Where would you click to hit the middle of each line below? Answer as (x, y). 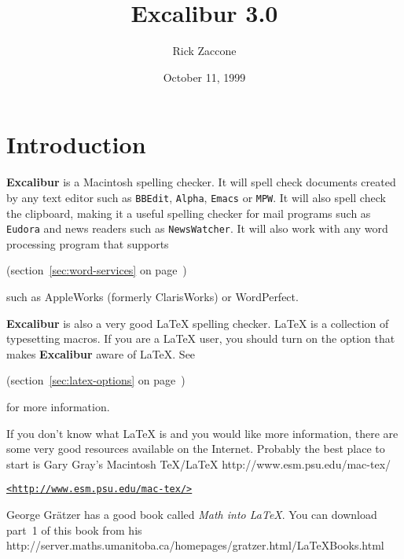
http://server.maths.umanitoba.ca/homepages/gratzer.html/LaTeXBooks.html (195, 545)
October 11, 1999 (204, 77)
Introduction (76, 144)
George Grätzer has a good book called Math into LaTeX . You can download (192, 514)
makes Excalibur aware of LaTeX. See (101, 353)
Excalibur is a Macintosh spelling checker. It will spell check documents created (201, 182)
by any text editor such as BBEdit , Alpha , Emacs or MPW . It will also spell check (196, 197)
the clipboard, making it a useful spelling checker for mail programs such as (189, 213)
